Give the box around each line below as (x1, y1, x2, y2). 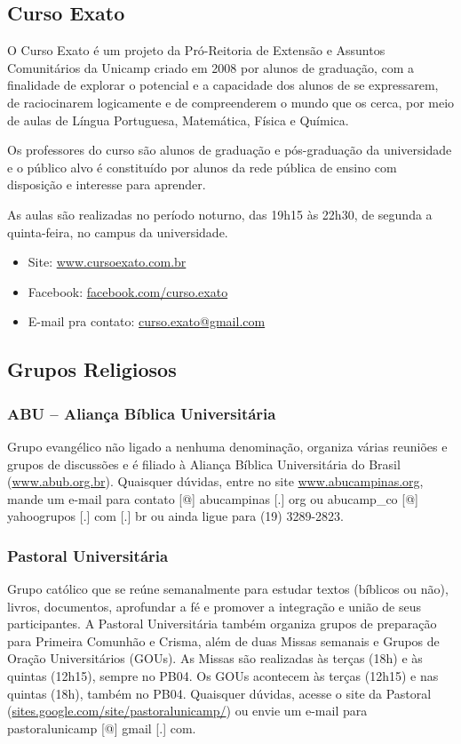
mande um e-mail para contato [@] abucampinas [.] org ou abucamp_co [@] (7, 489, 418, 508)
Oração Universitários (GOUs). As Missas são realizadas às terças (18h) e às (7, 649, 423, 668)
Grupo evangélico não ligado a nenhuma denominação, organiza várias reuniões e (7, 436, 448, 455)
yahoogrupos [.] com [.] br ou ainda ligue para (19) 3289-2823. (7, 507, 345, 525)
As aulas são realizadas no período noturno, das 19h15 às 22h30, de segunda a (7, 204, 433, 223)
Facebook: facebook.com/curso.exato (28, 282, 228, 300)
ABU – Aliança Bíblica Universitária (7, 402, 276, 424)
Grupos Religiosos (7, 356, 177, 383)
